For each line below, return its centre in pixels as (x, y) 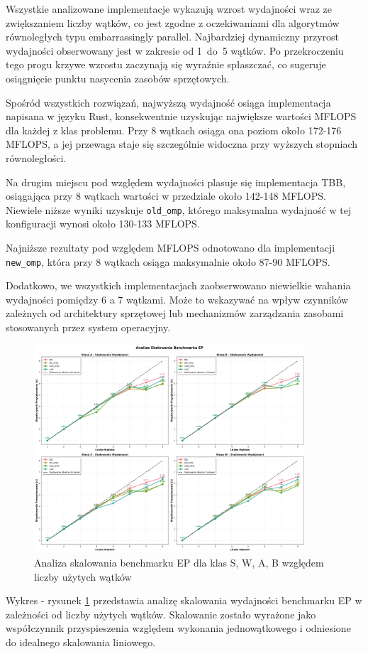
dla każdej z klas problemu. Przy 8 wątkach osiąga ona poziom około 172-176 (174, 130)
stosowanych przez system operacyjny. (88, 327)
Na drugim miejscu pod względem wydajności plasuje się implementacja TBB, (176, 182)
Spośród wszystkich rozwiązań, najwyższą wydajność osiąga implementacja (168, 102)
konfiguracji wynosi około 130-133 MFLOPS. (103, 224)
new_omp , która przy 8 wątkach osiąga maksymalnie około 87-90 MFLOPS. (168, 261)
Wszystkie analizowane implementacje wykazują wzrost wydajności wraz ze (169, 9)
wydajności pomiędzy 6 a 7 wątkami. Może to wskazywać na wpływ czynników (177, 299)
